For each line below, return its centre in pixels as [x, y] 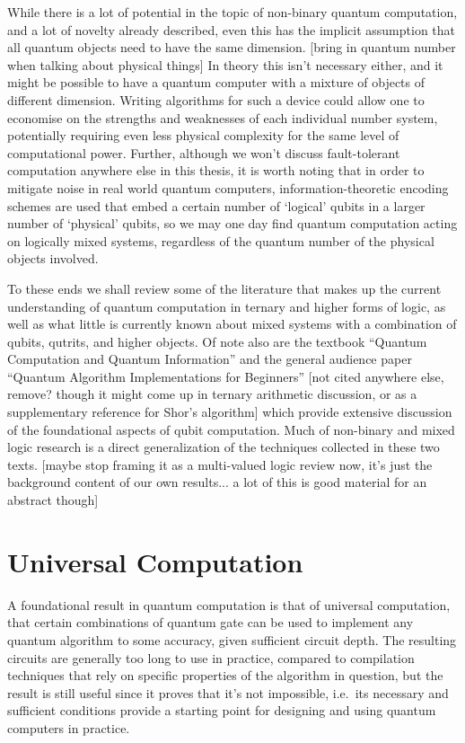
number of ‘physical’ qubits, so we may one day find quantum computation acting [232, 223]
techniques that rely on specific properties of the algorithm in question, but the [225, 675]
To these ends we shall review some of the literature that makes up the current [224, 288]
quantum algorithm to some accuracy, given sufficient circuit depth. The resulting [232, 639]
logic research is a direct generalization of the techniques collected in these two [224, 447]
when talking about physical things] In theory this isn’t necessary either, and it [225, 64]
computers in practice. [69, 727]
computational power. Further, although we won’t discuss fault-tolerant [204, 152]
